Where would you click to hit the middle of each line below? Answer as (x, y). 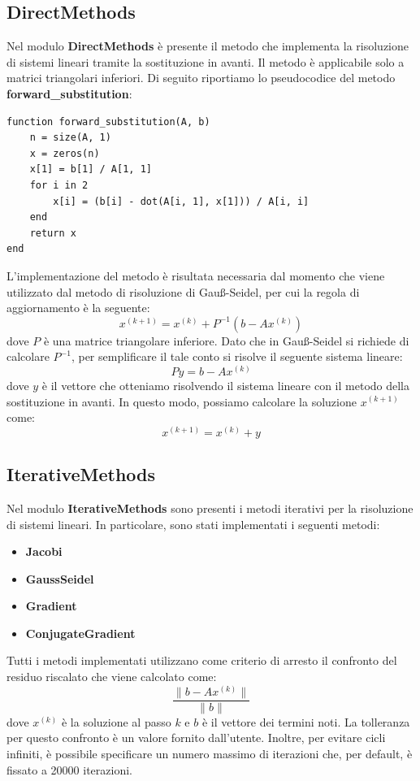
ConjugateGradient (80, 633)
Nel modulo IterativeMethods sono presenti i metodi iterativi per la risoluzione (210, 508)
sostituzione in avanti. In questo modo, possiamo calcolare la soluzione (182, 401)
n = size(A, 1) (70, 138)
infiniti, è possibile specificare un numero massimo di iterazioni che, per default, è (210, 753)
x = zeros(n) (65, 153)
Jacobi (44, 551)
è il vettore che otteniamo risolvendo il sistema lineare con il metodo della (226, 385)
